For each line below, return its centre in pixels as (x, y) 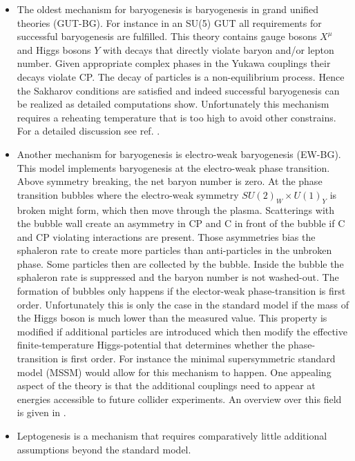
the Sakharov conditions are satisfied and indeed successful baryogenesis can (178, 90)
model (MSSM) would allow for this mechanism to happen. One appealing (174, 372)
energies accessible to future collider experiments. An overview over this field (179, 399)
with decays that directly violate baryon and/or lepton (219, 49)
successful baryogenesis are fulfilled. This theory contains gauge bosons (167, 36)
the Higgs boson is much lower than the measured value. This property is (172, 318)
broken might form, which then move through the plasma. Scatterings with (176, 209)
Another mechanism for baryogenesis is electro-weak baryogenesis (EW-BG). (179, 154)
